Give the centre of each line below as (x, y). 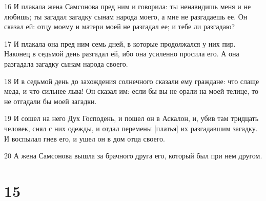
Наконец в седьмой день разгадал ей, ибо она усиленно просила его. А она (122, 54)
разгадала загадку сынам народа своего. (66, 63)
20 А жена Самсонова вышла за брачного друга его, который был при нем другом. (133, 156)
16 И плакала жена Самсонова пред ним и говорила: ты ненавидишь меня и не (128, 6)
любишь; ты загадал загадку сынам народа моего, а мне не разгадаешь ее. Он (126, 16)
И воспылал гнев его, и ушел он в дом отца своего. (85, 138)
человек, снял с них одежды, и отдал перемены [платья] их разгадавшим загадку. (131, 128)
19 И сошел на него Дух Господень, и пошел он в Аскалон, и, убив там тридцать (131, 118)
